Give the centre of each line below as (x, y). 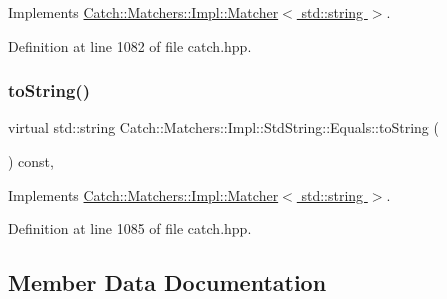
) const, (31, 161)
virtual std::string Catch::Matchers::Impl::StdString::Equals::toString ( (223, 127)
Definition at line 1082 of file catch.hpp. (130, 45)
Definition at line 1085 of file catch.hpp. (130, 228)
